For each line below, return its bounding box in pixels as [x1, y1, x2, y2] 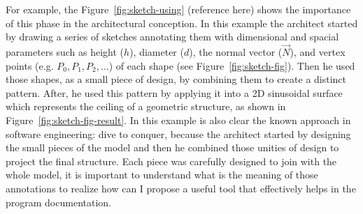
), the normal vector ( [189, 45, 283, 59]
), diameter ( [129, 45, 184, 59]
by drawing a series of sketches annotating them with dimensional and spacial [6, 29, 339, 44]
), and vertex [290, 45, 346, 59]
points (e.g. [6, 58, 54, 72]
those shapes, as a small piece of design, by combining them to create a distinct [6, 72, 347, 86]
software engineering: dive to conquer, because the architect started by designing [6, 126, 351, 141]
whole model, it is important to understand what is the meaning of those [6, 167, 318, 182]
